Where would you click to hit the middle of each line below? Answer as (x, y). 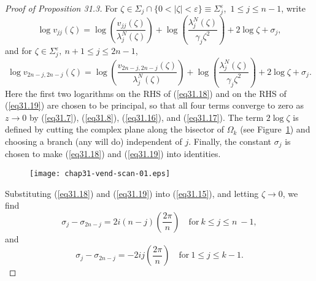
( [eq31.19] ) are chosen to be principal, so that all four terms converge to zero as (155, 105)
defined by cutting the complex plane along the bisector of (115, 129)
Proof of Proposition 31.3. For (61, 8)
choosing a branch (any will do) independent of (94, 141)
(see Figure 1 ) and (275, 129)
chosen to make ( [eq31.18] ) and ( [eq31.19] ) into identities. (113, 154)
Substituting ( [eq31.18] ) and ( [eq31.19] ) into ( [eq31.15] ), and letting (132, 193)
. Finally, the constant (230, 141)
